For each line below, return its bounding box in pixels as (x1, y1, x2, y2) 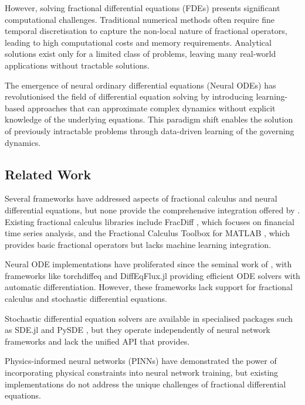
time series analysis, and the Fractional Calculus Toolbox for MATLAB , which (5, 227, 290, 239)
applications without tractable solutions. (5, 59, 150, 71)
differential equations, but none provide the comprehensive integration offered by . (5, 203, 300, 216)
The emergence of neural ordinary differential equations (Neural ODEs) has (5, 79, 276, 91)
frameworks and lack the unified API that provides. (5, 335, 190, 347)
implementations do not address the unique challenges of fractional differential (5, 377, 286, 390)
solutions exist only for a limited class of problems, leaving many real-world (5, 47, 276, 60)
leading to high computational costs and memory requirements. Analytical (5, 36, 272, 48)
